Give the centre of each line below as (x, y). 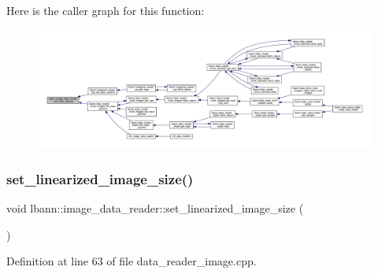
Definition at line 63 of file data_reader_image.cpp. (132, 261)
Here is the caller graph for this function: (106, 10)
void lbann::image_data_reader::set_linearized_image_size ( (155, 208)
